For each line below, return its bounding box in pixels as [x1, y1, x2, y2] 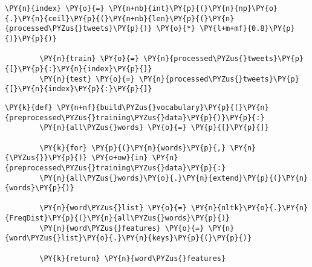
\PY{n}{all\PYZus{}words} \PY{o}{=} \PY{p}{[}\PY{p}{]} [39, 123, 269, 132]
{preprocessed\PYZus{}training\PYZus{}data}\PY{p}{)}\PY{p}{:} [5, 113, 265, 122]
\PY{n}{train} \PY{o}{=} [39, 54, 139, 63]
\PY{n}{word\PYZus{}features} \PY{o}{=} [39, 224, 204, 233]
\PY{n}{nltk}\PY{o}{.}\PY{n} [190, 204, 308, 213]
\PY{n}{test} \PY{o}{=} [39, 74, 135, 83]
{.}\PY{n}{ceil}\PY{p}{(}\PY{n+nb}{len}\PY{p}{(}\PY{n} [5, 14, 235, 23]
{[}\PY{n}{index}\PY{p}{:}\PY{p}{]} [5, 85, 152, 94]
